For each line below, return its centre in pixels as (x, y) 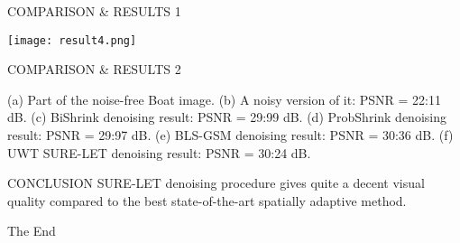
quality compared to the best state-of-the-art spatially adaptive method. (207, 200)
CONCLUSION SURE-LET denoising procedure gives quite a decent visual (216, 183)
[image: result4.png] (72, 40)
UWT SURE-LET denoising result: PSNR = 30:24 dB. (159, 152)
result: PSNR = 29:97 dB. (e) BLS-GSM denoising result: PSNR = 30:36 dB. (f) (230, 135)
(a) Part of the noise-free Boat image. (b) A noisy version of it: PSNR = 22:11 (224, 99)
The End (32, 231)
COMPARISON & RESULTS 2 (94, 69)
